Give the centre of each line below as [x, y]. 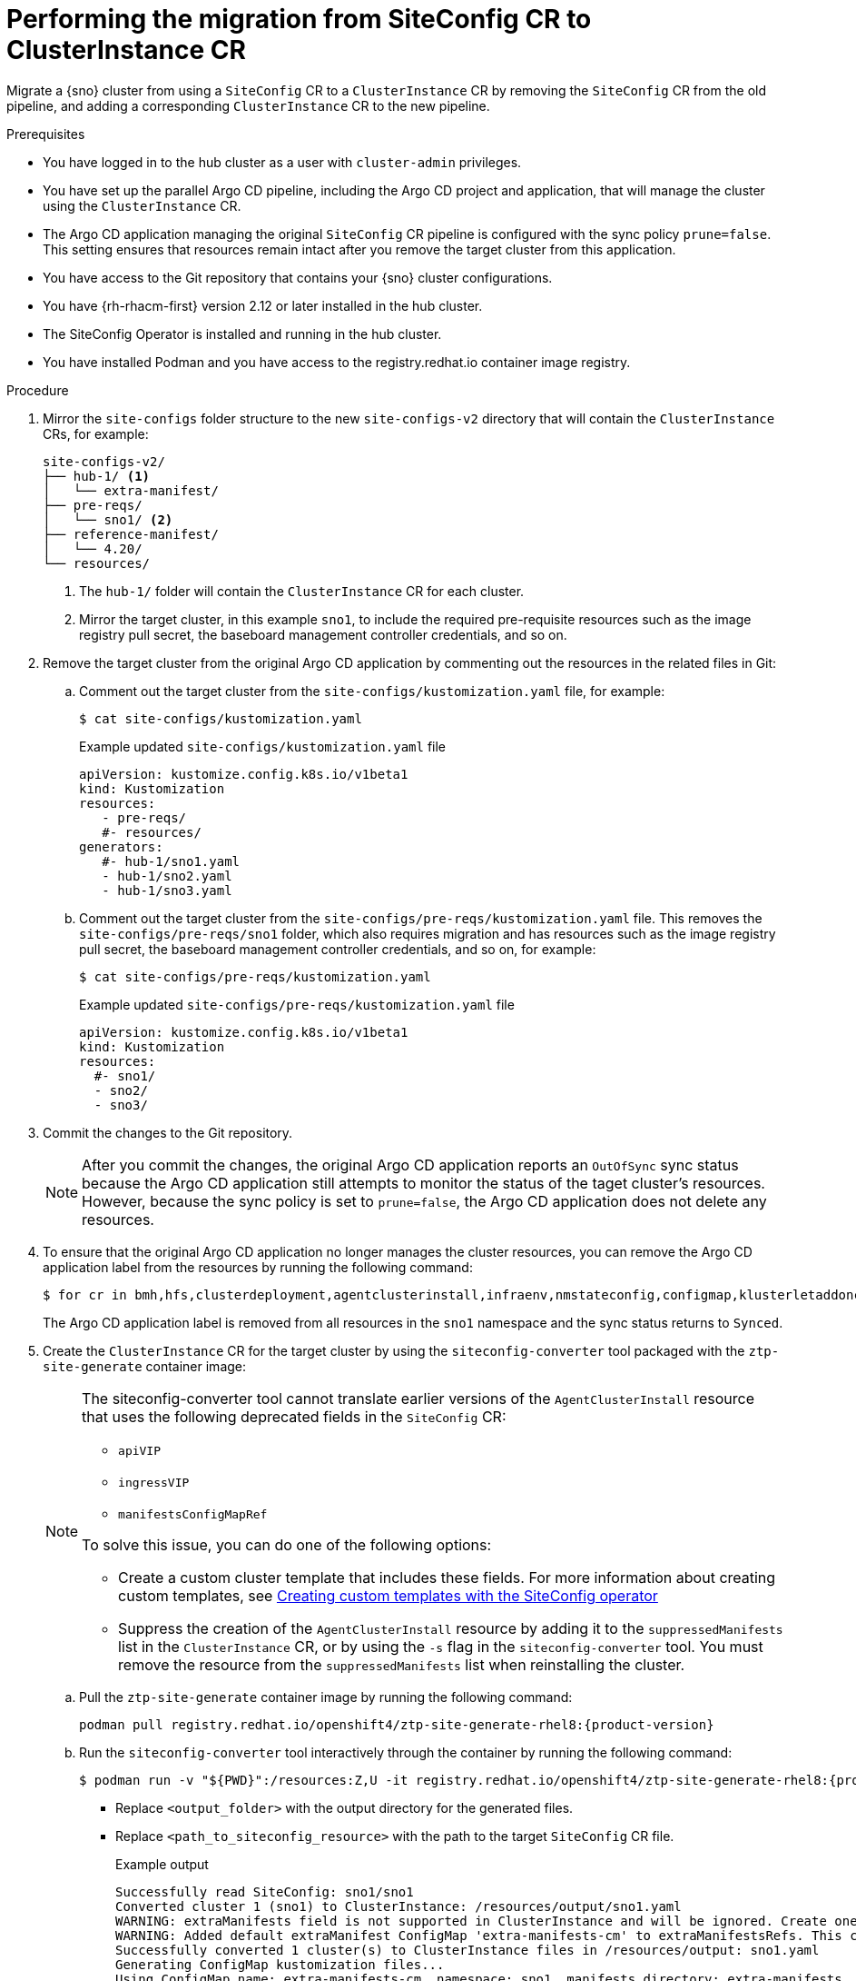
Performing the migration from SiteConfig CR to [299, 19]
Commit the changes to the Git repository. [168, 1132]
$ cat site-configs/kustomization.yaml [221, 718]
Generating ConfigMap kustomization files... [280, 1964]
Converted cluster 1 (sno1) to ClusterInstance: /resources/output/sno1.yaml [398, 1906]
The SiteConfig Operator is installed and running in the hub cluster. [242, 333]
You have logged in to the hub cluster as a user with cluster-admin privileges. [282, 162]
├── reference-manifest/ [131, 534]
